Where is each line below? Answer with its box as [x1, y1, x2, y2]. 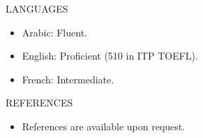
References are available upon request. [22, 118, 186, 133]
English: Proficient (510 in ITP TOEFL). [22, 48, 198, 63]
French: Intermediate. [22, 71, 114, 86]
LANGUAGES [6, 1, 68, 15]
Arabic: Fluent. [22, 25, 87, 39]
